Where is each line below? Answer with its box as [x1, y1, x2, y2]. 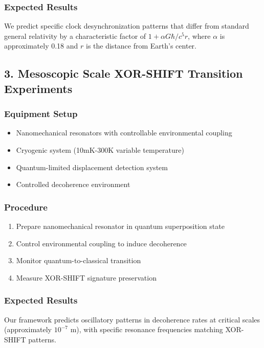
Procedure [4, 200, 48, 213]
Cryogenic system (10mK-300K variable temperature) [16, 144, 184, 155]
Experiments [4, 80, 73, 96]
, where [188, 30, 211, 41]
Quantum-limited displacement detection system [16, 161, 168, 172]
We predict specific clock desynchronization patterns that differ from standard [4, 20, 249, 31]
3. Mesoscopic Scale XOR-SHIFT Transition [4, 65, 243, 81]
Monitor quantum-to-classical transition [16, 255, 141, 266]
